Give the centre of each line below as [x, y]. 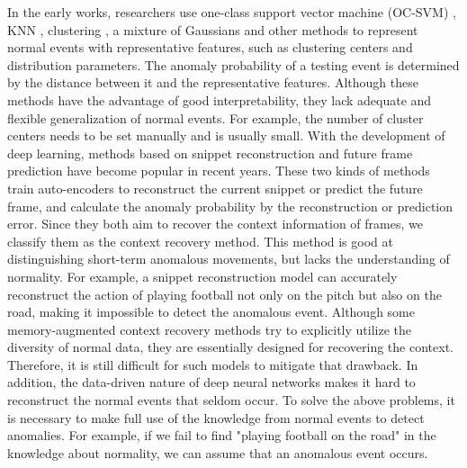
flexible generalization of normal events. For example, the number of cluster [216, 117]
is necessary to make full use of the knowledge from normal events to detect [216, 417]
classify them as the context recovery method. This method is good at [200, 241]
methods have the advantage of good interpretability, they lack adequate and [220, 99]
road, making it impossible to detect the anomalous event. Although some [211, 312]
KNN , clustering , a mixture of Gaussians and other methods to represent [213, 29]
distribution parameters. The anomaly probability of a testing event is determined [233, 64]
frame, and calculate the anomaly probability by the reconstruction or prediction [230, 206]
